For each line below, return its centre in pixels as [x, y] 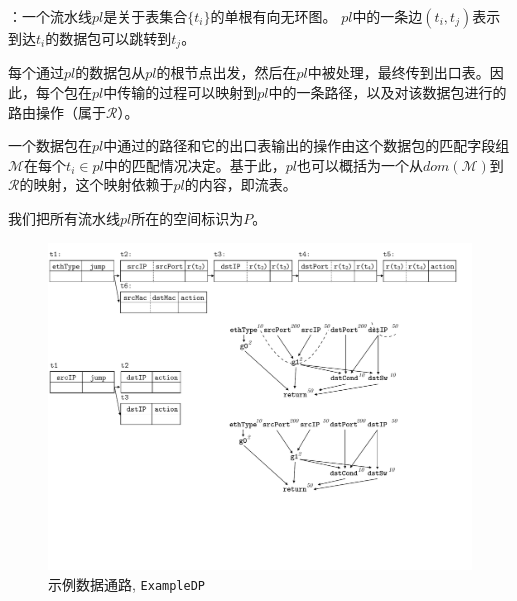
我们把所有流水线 [64, 218]
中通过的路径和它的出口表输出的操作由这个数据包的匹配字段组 [306, 145]
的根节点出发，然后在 [226, 72]
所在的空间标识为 [187, 218]
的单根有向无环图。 [273, 16]
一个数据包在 [50, 145]
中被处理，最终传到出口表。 [398, 72]
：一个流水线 [50, 16]
